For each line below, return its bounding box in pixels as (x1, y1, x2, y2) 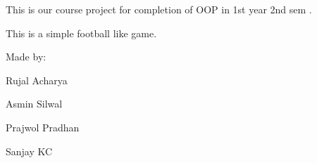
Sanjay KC (6, 143, 53, 158)
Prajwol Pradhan (6, 119, 80, 134)
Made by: (6, 49, 46, 64)
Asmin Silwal (6, 96, 63, 111)
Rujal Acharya (6, 72, 68, 87)
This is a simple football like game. (6, 25, 157, 40)
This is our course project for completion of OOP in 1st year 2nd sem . (6, 2, 312, 16)
